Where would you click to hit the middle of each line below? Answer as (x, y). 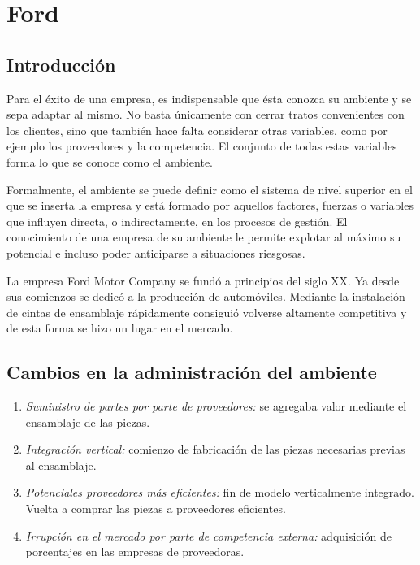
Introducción (61, 64)
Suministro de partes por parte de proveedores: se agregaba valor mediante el (216, 406)
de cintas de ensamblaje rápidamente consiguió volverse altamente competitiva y (207, 312)
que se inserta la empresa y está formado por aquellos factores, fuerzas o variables (210, 205)
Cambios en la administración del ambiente (192, 372)
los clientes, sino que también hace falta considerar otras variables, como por (197, 130)
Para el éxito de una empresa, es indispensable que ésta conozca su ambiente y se (209, 98)
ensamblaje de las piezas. (88, 422)
